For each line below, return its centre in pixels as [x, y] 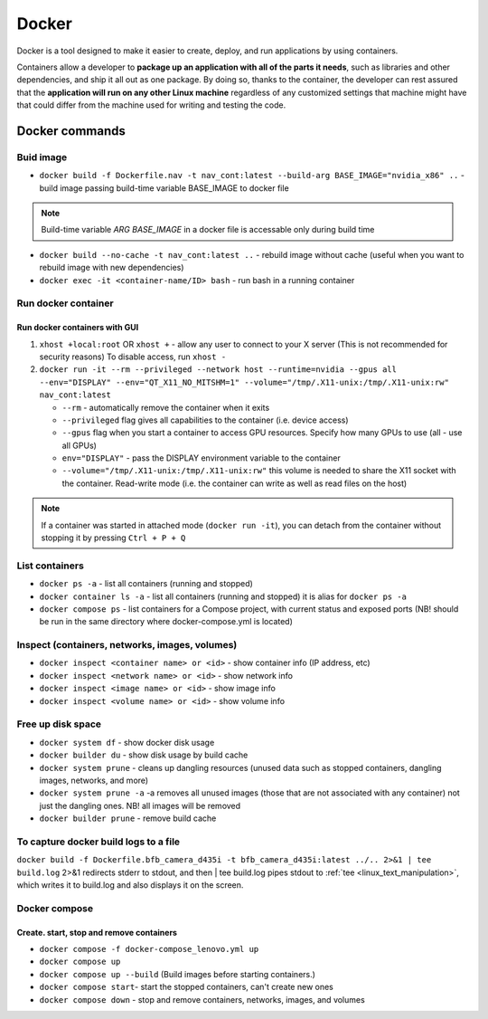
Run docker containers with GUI [78, 328]
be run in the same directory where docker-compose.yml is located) [166, 622]
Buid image [42, 157]
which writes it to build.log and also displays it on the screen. [130, 885]
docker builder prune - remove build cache [128, 818]
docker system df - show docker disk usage [127, 742]
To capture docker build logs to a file [99, 842]
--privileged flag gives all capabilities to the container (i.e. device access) [205, 420]
